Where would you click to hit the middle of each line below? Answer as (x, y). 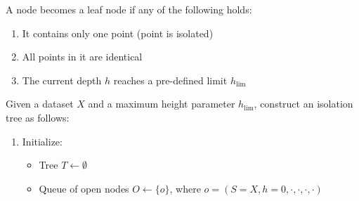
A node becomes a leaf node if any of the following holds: (129, 9)
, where (185, 188)
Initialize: (42, 141)
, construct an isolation (303, 104)
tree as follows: (38, 117)
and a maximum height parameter (162, 104)
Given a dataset (40, 104)
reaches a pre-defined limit (170, 80)
